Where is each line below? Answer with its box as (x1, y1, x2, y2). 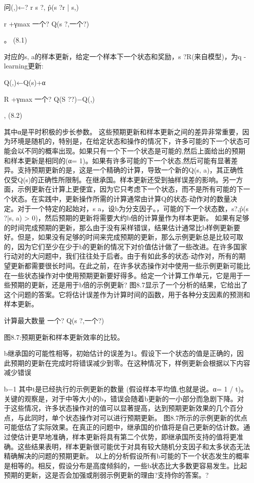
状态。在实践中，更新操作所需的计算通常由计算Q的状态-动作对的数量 (10, 193, 231, 203)
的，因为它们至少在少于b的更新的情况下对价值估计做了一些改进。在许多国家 (4, 241, 247, 251)
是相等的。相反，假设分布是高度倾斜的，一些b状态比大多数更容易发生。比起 (4, 460, 247, 470)
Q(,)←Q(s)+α (4, 77, 46, 87)
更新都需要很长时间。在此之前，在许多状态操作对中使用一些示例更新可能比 (10, 261, 250, 271)
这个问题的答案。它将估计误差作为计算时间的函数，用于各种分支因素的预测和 (4, 289, 250, 299)
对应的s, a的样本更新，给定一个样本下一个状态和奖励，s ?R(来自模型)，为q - (4, 51, 246, 61)
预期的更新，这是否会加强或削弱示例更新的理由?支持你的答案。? (4, 470, 209, 480)
